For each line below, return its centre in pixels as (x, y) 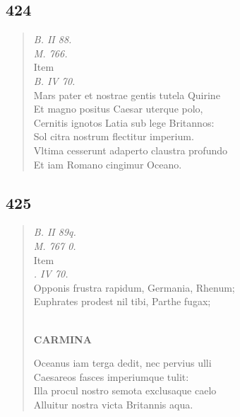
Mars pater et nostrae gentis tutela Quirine (127, 95)
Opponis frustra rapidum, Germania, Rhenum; (134, 287)
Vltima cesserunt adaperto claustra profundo (130, 150)
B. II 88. (53, 39)
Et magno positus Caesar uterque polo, (118, 109)
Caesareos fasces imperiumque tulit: (111, 376)
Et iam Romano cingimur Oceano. (108, 164)
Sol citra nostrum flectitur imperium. (114, 136)
